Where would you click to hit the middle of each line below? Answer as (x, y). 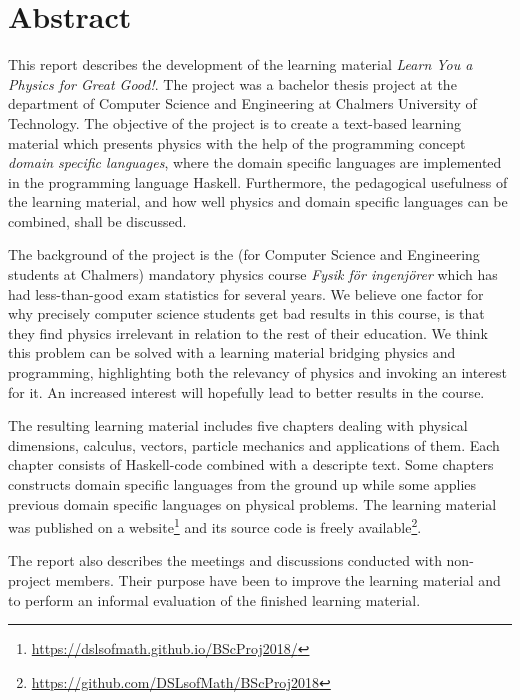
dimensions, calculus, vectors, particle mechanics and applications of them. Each (254, 444)
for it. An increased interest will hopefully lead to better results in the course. (246, 391)
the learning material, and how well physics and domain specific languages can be (258, 201)
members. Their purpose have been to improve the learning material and (278, 580)
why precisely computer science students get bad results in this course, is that (246, 313)
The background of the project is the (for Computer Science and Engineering (244, 254)
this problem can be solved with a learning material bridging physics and (232, 352)
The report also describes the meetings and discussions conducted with (225, 560)
